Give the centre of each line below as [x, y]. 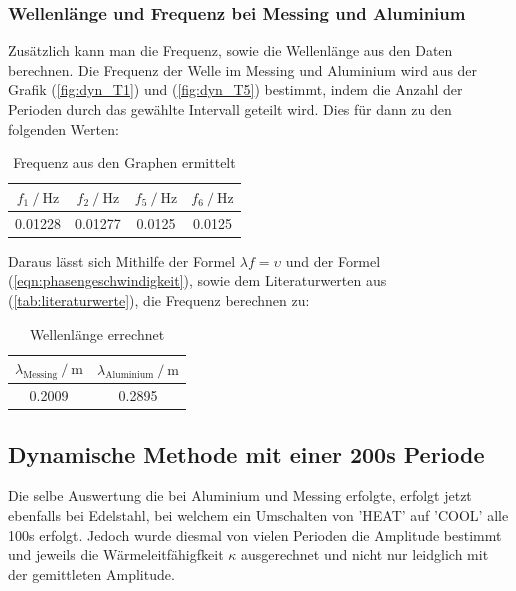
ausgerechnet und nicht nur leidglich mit [364, 554]
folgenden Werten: [63, 128]
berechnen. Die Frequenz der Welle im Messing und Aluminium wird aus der [243, 69]
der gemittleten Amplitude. [91, 573]
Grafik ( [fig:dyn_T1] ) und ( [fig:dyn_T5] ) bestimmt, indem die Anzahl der [235, 89]
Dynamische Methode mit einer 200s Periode [246, 453]
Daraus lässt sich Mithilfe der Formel [122, 260]
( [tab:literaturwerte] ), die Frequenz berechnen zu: [159, 299]
